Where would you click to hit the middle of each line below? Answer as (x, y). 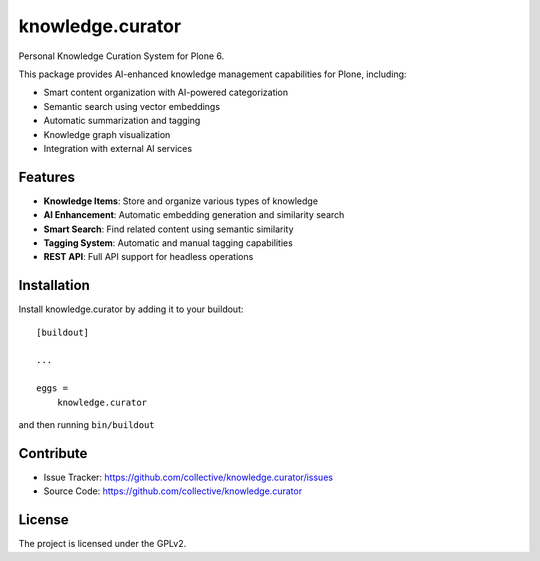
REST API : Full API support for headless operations (148, 257)
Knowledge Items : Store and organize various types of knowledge (181, 201)
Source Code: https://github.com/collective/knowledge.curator (173, 491)
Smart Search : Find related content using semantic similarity (168, 229)
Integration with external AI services (118, 148)
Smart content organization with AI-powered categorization (166, 92)
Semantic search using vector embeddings (131, 106)
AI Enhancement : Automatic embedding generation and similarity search (194, 215)
